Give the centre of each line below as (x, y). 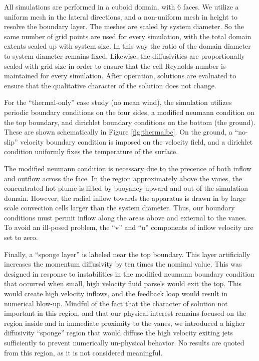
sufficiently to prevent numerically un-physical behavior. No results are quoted (124, 342)
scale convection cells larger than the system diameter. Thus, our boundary (119, 208)
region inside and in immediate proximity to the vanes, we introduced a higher (124, 323)
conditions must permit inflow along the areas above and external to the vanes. (125, 217)
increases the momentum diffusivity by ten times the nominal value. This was (123, 264)
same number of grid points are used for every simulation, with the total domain (128, 36)
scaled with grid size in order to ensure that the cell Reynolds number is (115, 66)
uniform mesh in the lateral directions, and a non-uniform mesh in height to (121, 16)
